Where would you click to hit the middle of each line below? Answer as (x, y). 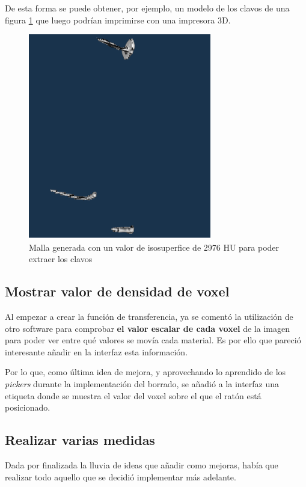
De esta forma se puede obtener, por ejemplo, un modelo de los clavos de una (147, 8)
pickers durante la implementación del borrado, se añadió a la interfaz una (142, 383)
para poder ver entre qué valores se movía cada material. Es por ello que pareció (153, 340)
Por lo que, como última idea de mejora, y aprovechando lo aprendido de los (145, 372)
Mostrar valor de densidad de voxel (117, 291)
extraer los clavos (61, 259)
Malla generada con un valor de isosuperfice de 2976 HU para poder (154, 247)
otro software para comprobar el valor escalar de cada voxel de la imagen (147, 328)
